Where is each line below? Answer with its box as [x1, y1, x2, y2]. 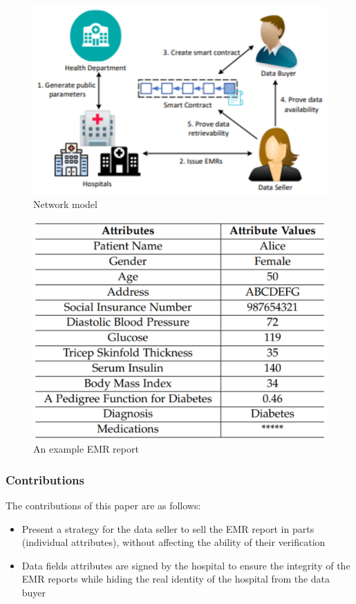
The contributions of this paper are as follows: [6, 498, 201, 512]
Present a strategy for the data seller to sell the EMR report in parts [21, 521, 315, 536]
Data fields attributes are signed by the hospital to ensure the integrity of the [21, 558, 350, 572]
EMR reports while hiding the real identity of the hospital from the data [21, 572, 330, 586]
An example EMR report [33, 442, 139, 456]
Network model [33, 197, 97, 211]
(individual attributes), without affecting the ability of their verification [21, 535, 326, 549]
